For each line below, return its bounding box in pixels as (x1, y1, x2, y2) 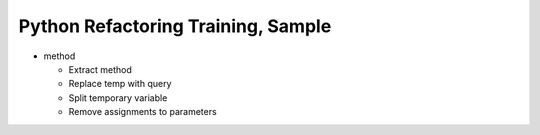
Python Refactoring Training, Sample (18, 15, 332, 37)
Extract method (68, 63, 132, 75)
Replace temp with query (68, 78, 172, 90)
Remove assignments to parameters (68, 106, 217, 118)
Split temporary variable (68, 91, 168, 104)
